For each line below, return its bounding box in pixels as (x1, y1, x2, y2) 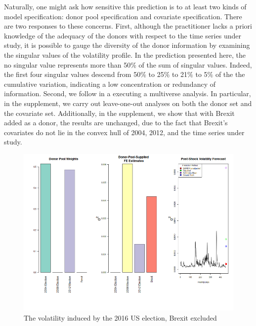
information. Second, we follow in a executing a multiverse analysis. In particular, (4, 88, 251, 99)
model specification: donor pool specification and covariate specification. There (4, 11, 242, 21)
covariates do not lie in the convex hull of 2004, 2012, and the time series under (4, 127, 245, 137)
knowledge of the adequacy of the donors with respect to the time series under (4, 30, 241, 40)
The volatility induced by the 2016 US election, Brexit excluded (24, 312, 217, 323)
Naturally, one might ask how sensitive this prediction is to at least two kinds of (4, 1, 247, 11)
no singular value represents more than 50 (4, 59, 131, 70)
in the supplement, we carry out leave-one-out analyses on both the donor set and (4, 98, 252, 108)
